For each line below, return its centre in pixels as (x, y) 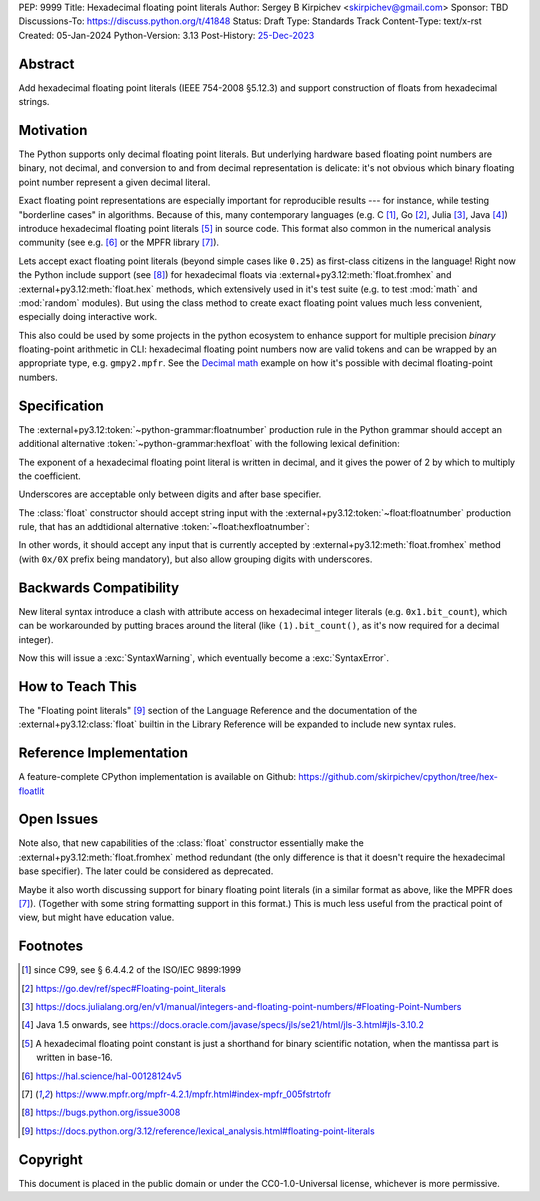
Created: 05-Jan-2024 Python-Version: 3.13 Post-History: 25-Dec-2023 (166, 35)
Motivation (53, 130)
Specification (61, 405)
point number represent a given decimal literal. (114, 182)
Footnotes (51, 946)
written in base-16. (75, 1057)
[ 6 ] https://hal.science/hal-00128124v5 (101, 1076)
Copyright (51, 1159)
